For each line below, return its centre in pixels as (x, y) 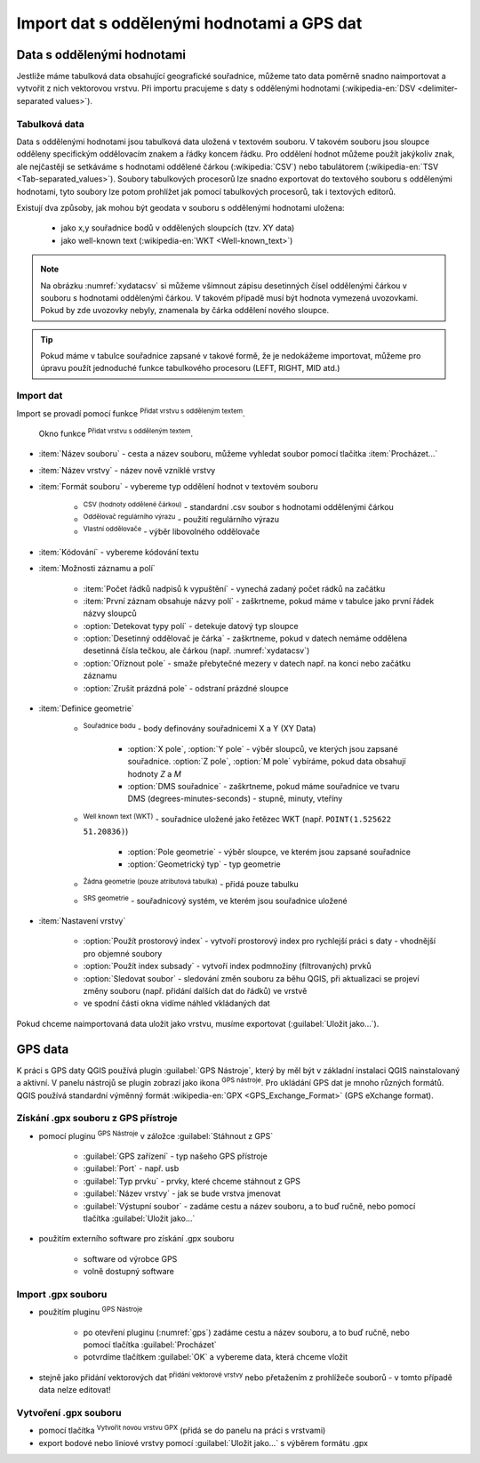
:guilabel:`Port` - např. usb (131, 1168)
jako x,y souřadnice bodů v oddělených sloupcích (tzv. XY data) (178, 228)
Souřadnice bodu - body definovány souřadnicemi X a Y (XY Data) (200, 728)
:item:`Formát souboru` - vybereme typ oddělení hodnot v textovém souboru (179, 487)
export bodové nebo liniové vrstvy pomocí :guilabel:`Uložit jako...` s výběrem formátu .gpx (204, 1443)
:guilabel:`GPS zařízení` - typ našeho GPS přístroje (176, 1156)
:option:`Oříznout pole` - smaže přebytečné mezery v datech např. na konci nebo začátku (247, 663)
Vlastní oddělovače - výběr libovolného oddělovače (172, 531)
